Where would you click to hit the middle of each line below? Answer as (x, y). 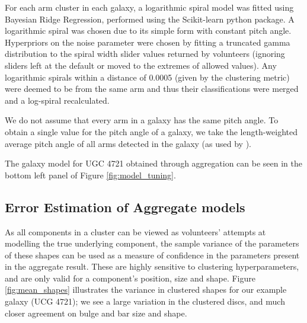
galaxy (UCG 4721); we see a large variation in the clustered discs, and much (145, 301)
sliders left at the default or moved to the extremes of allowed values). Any (141, 65)
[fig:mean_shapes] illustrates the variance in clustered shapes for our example (146, 290)
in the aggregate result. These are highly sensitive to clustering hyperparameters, (152, 266)
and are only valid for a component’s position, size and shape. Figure (130, 278)
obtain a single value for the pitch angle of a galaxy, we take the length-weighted (151, 131)
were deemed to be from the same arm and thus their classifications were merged (152, 89)
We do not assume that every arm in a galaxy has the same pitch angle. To (142, 120)
